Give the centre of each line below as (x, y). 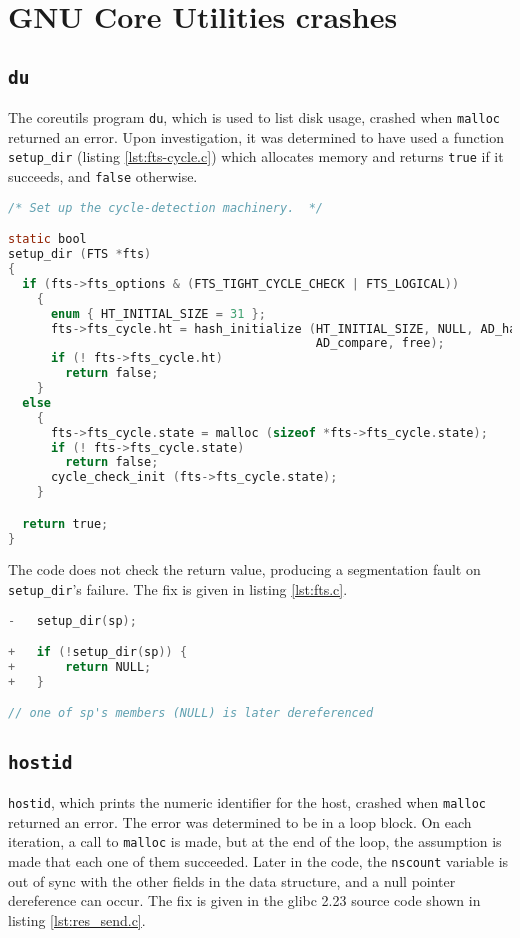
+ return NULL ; (80, 667)
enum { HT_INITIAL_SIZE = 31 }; (158, 313)
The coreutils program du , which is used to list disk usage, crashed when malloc (254, 117)
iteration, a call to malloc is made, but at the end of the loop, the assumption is (255, 841)
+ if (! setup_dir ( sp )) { (98, 652)
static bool (47, 239)
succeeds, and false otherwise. (103, 176)
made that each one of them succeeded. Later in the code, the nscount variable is (258, 861)
